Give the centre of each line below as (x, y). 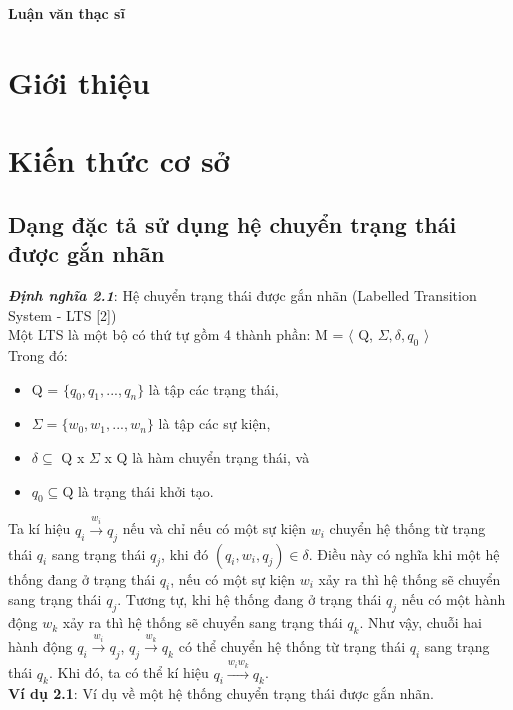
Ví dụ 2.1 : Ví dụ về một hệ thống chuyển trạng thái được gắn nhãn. (221, 693)
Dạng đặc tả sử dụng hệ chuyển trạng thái (232, 223)
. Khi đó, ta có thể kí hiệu (128, 672)
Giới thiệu (79, 81)
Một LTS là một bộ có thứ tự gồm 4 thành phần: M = (176, 334)
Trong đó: (38, 354)
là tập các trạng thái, (213, 388)
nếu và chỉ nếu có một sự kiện (214, 528)
